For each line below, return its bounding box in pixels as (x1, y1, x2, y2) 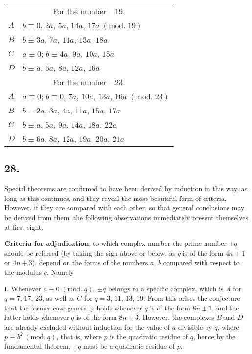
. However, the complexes (138, 312, 214, 322)
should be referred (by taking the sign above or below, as (4, 247, 176, 258)
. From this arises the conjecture (143, 293, 240, 303)
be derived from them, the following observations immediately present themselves (4, 212, 248, 222)
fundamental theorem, (4, 341, 70, 351)
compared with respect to (163, 257, 240, 267)
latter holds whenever (4, 312, 69, 322)
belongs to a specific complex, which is (108, 283, 224, 293)
